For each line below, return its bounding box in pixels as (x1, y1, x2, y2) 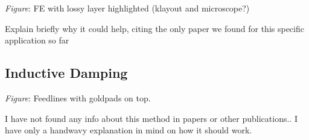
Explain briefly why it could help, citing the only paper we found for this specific (5, 22, 304, 34)
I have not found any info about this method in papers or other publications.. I (5, 112, 298, 124)
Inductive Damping (5, 63, 128, 82)
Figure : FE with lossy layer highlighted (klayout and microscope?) (5, 2, 250, 14)
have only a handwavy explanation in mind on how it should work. (5, 124, 252, 136)
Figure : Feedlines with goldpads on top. (5, 91, 151, 104)
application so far (5, 34, 69, 46)
